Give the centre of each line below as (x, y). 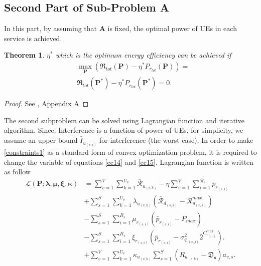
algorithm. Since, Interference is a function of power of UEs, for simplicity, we (124, 130)
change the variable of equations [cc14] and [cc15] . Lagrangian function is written (129, 162)
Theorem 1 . (24, 55)
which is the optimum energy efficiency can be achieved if (143, 55)
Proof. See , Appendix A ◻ (46, 103)
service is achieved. (33, 38)
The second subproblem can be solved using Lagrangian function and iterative (124, 120)
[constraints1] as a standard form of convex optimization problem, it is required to (130, 152)
